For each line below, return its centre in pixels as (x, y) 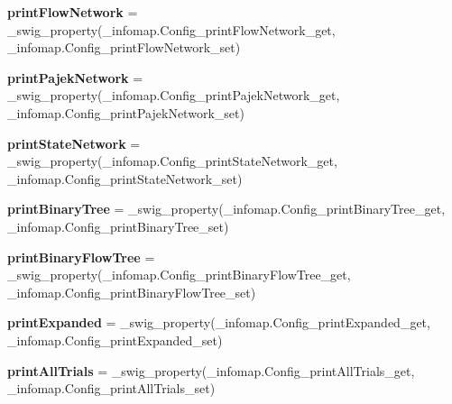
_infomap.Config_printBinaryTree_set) (118, 226)
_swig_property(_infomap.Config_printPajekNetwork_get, (174, 95)
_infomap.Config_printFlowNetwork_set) (124, 47)
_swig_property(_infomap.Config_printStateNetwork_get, (172, 161)
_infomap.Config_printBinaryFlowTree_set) (132, 292)
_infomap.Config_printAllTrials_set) (111, 388)
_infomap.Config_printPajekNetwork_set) (126, 112)
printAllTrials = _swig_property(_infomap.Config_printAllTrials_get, (211, 370)
